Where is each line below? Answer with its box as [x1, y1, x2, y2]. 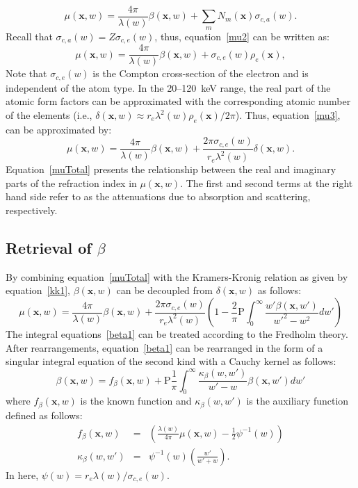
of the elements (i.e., [6, 108, 92, 122]
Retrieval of [6, 237, 92, 258]
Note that [6, 66, 47, 81]
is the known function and [80, 393, 192, 408]
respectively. [6, 203, 58, 218]
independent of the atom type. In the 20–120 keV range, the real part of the [6, 80, 331, 95]
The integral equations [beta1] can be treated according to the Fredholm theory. [6, 327, 348, 341]
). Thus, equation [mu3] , [235, 108, 341, 122]
